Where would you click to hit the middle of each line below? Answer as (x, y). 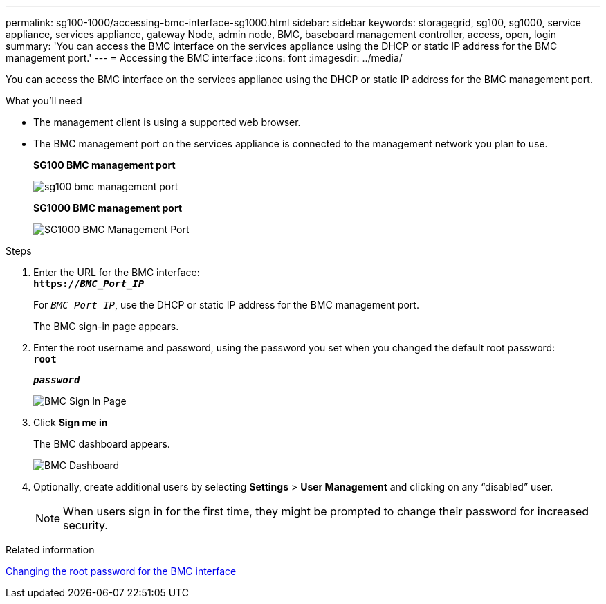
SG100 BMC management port (104, 165)
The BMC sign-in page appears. (106, 326)
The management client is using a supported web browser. (167, 122)
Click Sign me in (71, 422)
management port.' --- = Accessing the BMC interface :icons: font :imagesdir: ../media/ (204, 58)
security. (85, 525)
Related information (50, 550)
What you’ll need (44, 101)
